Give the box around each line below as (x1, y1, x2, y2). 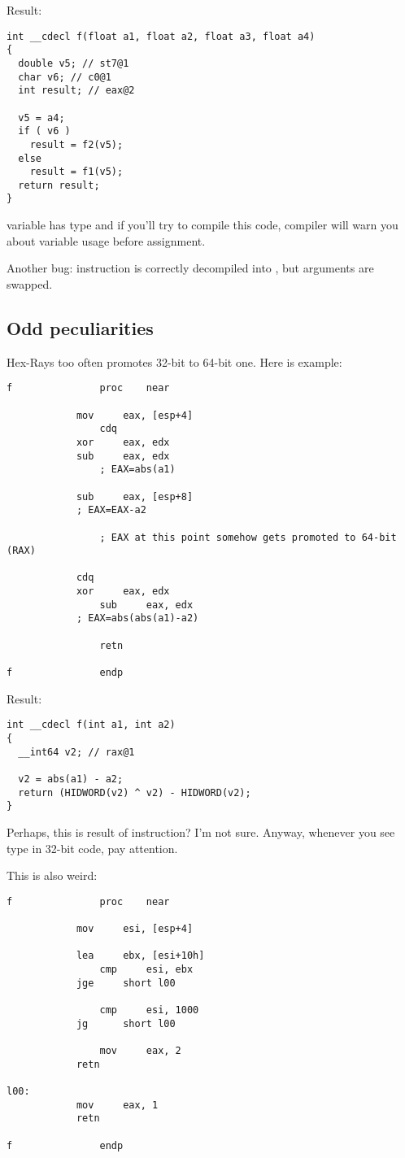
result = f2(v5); (29, 138, 124, 150)
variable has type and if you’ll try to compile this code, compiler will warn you (7, 216, 398, 233)
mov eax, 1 (76, 1099, 159, 1111)
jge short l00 (76, 977, 176, 989)
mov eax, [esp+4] (76, 409, 194, 421)
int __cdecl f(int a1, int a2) (7, 719, 176, 731)
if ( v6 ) (18, 125, 71, 137)
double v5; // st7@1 (18, 57, 129, 69)
